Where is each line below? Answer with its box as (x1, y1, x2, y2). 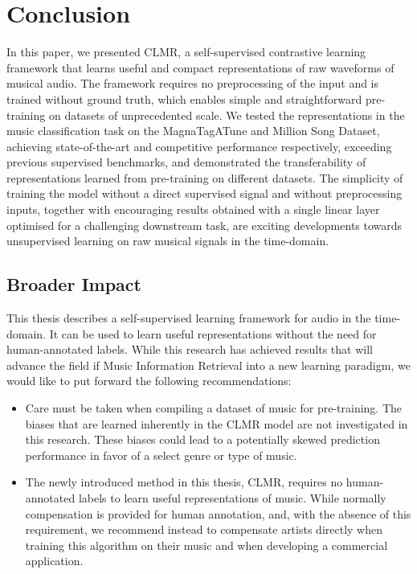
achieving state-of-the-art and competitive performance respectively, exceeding (6, 137, 392, 154)
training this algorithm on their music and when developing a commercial (25, 536, 388, 553)
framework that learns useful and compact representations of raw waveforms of (6, 59, 395, 76)
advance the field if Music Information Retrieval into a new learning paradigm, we (6, 356, 411, 373)
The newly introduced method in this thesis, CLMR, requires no (25, 474, 343, 490)
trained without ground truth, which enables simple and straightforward (6, 90, 362, 107)
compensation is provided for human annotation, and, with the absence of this (25, 505, 411, 522)
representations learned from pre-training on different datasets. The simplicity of (6, 169, 403, 186)
